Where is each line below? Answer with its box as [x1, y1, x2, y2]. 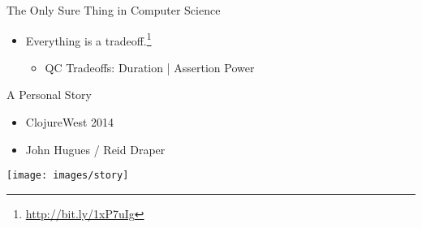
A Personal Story [6, 86, 92, 103]
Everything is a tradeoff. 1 [25, 29, 152, 49]
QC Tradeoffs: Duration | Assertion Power [45, 58, 255, 75]
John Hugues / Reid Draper [25, 140, 166, 157]
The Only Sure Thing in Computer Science [6, 2, 221, 18]
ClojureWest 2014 [25, 114, 114, 131]
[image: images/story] [6, 170, 129, 182]
